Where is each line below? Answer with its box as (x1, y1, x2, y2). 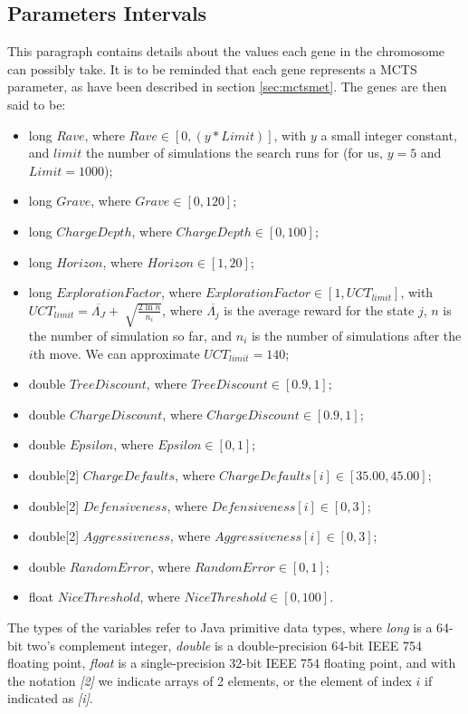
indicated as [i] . (7, 689, 93, 708)
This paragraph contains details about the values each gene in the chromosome (7, 42, 445, 61)
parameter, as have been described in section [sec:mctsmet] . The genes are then (7, 77, 447, 96)
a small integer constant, (320, 125, 457, 144)
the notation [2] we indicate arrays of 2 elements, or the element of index (7, 671, 412, 690)
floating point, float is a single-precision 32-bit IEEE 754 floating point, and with (7, 653, 456, 672)
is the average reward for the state (224, 300, 415, 319)
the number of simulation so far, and (28, 325, 233, 344)
